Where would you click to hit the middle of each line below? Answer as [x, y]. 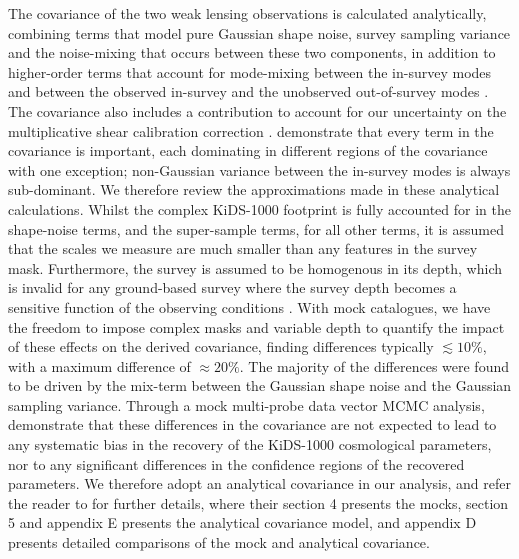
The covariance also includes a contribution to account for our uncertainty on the [257, 110]
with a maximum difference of [99, 365]
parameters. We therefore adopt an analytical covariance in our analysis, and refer [260, 483]
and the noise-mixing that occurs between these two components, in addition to [252, 52]
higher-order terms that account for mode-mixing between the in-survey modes [250, 71]
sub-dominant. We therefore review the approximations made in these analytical [254, 189]
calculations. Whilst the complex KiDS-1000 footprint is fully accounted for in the [259, 208]
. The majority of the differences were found [374, 365]
